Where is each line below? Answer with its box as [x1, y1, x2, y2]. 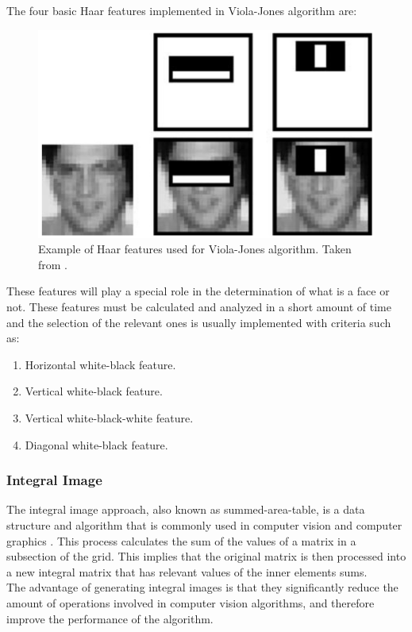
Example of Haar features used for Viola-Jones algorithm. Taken [38, 241, 352, 257]
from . [38, 256, 68, 272]
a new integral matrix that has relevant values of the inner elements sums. [6, 563, 368, 580]
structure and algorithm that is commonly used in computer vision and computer [6, 517, 402, 534]
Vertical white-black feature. [25, 383, 163, 399]
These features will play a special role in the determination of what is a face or [6, 283, 390, 299]
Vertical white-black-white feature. [25, 410, 194, 426]
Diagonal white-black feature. [25, 436, 168, 453]
